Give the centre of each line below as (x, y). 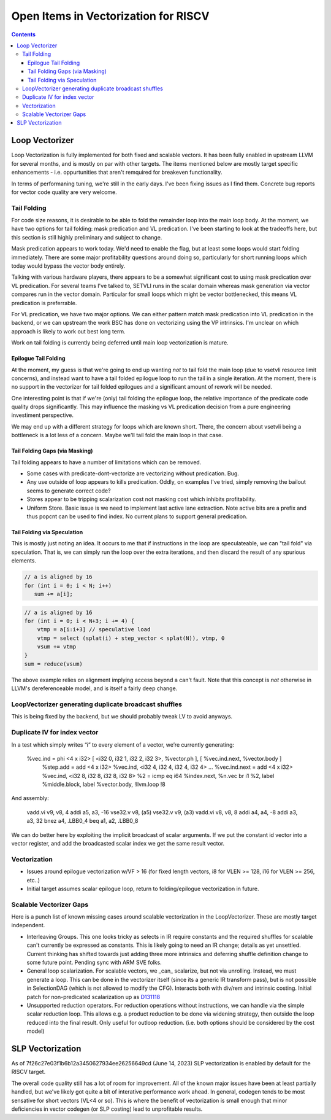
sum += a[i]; (54, 594)
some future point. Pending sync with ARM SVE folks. (94, 962)
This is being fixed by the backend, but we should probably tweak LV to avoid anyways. (122, 717)
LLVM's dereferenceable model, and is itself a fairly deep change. (94, 688)
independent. (28, 925)
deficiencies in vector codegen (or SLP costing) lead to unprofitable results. (107, 1109)
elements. (24, 561)
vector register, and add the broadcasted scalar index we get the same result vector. (118, 844)
